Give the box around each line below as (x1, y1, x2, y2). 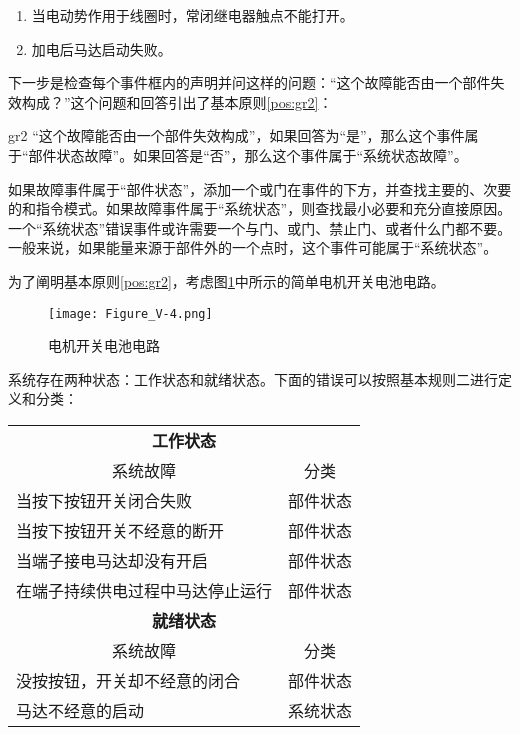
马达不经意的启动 (16, 698, 145, 722)
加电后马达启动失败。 (31, 38, 172, 59)
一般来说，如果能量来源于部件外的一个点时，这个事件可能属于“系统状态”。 (8, 237, 498, 258)
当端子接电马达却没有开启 (16, 548, 209, 572)
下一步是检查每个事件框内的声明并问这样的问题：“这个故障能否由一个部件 (8, 72, 491, 93)
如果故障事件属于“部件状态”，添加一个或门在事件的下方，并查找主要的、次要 (8, 178, 512, 199)
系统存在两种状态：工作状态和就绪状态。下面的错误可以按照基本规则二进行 (8, 368, 498, 389)
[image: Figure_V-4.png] (48, 306, 213, 321)
